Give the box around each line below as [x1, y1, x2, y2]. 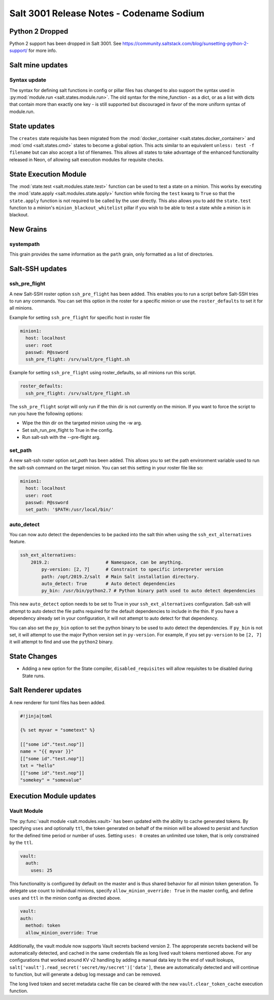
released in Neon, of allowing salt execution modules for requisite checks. [9, 156, 164, 162]
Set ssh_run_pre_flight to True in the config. [22, 427, 114, 433]
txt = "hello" [20, 763, 55, 769]
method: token [25, 923, 61, 929]
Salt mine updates [9, 61, 68, 70]
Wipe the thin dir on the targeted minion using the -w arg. [22, 420, 142, 426]
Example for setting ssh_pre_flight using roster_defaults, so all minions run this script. [9, 370, 196, 376]
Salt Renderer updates [9, 686, 82, 695]
